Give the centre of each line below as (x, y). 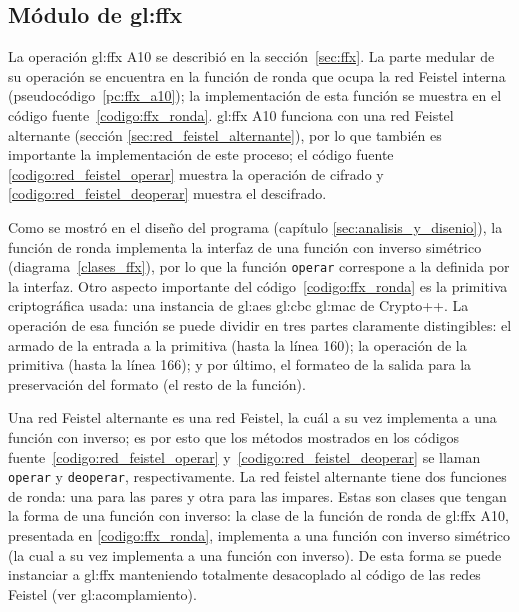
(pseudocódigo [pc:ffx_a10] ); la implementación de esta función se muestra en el (255, 95)
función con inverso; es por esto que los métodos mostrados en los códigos (234, 436)
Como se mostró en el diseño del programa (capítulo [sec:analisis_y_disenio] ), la (255, 226)
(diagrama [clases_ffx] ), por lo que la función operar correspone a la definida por (259, 266)
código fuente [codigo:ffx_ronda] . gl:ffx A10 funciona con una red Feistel (231, 114)
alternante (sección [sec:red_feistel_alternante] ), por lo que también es (225, 134)
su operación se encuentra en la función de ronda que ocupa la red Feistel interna (257, 75)
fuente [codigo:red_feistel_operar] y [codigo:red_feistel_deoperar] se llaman (244, 456)
